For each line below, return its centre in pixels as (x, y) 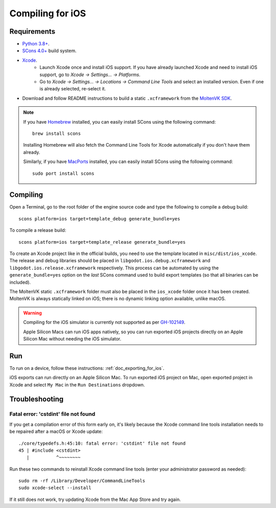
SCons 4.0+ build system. (49, 51)
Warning (32, 313)
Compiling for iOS (48, 13)
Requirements (32, 31)
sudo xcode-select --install (55, 488)
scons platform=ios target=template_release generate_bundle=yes (102, 242)
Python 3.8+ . (36, 44)
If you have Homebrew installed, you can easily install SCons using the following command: (120, 122)
